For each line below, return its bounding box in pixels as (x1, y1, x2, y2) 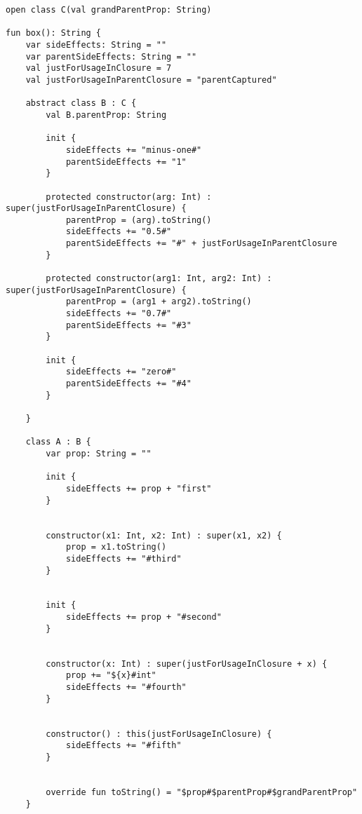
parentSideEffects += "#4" (65, 379, 192, 388)
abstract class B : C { (25, 98, 137, 109)
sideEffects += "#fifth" (65, 740, 182, 751)
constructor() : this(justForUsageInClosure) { (46, 728, 272, 739)
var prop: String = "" (46, 448, 152, 459)
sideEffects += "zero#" (65, 367, 177, 377)
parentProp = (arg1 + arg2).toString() (65, 297, 252, 307)
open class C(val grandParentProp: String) (6, 5, 212, 15)
